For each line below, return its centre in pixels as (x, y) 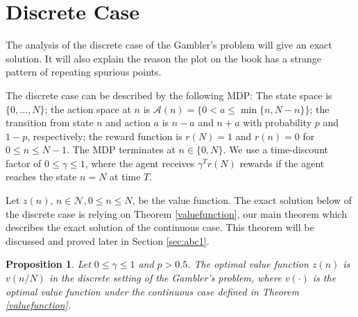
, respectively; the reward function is (105, 136)
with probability (278, 122)
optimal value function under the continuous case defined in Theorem (152, 291)
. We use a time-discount (275, 149)
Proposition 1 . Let (48, 264)
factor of (24, 163)
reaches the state (41, 177)
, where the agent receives (140, 163)
